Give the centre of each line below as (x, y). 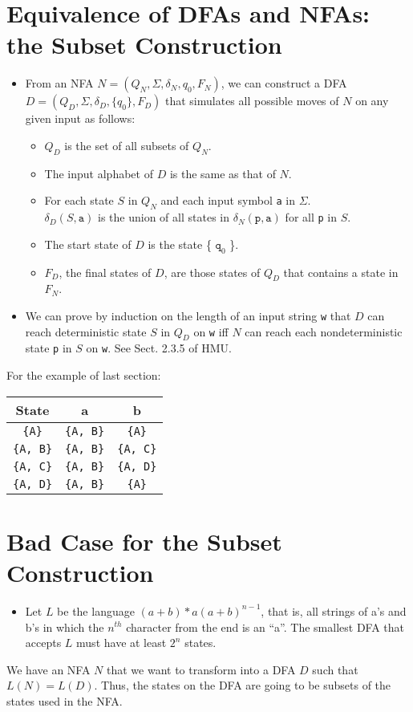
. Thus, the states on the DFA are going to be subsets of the (243, 685)
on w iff (211, 331)
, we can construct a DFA (284, 83)
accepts (43, 643)
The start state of (88, 244)
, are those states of (212, 272)
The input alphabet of (99, 173)
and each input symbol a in (228, 200)
